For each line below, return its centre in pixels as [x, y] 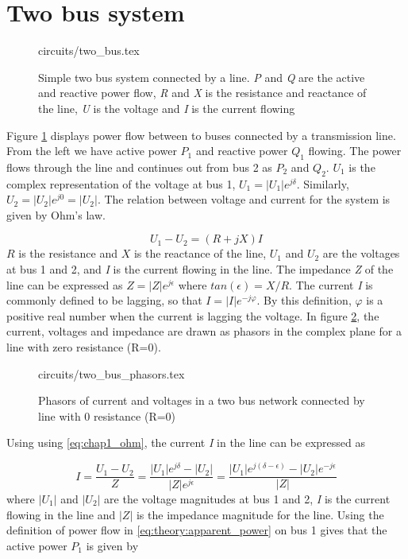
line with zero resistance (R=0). [84, 347]
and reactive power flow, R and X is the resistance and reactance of [202, 93]
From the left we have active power [92, 151]
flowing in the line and [61, 514]
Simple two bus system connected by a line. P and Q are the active [202, 77]
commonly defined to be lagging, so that [104, 300]
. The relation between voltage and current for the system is [244, 199]
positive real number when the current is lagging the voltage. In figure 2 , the [193, 315]
